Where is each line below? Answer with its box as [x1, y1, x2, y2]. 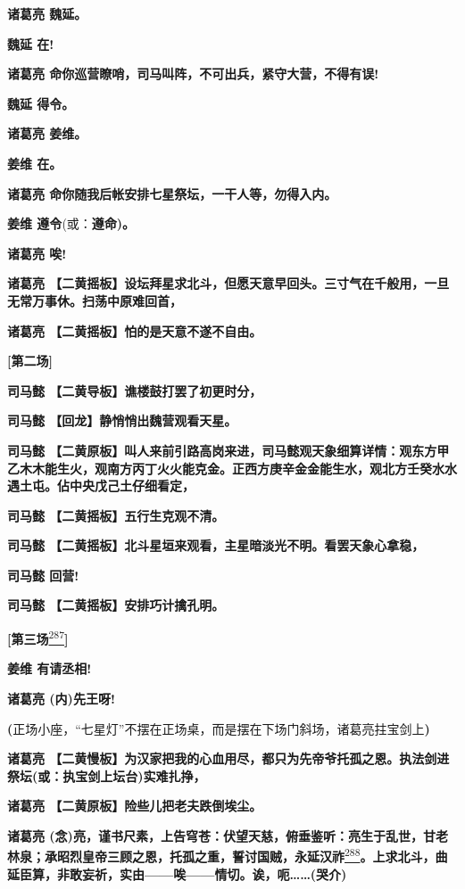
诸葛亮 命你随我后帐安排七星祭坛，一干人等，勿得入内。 [7, 184, 337, 202]
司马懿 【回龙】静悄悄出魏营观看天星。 [7, 411, 237, 430]
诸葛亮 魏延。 [7, 4, 87, 22]
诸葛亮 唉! [7, 243, 67, 262]
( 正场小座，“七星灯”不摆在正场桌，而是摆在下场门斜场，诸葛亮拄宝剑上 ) [7, 719, 430, 737]
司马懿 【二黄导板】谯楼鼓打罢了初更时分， [7, 381, 262, 399]
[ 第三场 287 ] [7, 627, 69, 647]
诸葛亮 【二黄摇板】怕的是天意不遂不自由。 [7, 321, 262, 340]
